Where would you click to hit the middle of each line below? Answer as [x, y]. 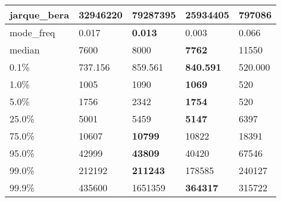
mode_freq [32, 32]
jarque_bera [40, 15]
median [25, 50]
